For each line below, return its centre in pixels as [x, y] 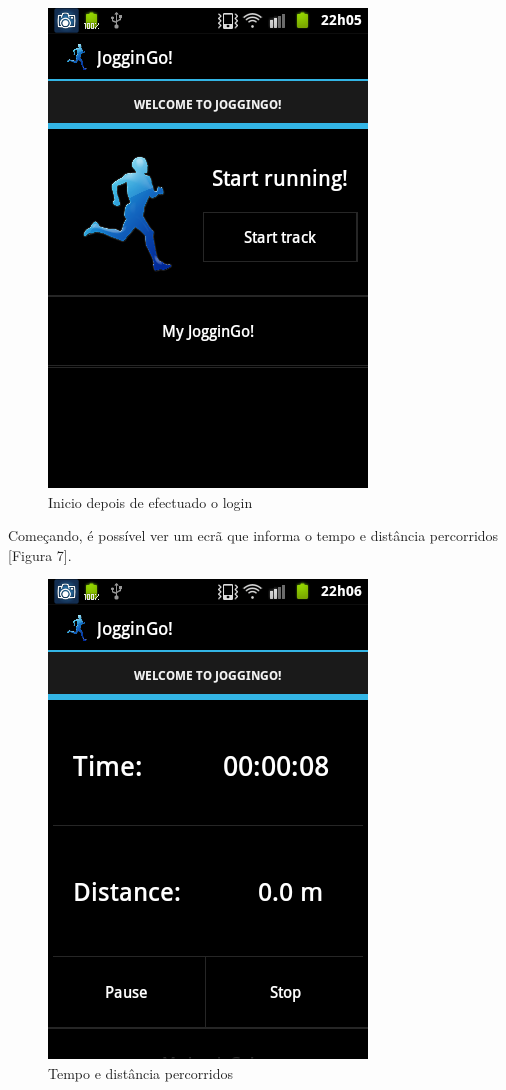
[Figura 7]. [40, 554]
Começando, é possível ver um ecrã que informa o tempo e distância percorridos [253, 535]
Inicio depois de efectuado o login [150, 501]
